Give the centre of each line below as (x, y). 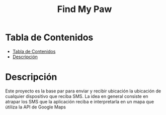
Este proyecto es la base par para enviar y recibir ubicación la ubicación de (83, 91)
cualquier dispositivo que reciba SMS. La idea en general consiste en (77, 96)
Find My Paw (85, 9)
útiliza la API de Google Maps (36, 107)
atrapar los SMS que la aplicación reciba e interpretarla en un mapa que (80, 101)
